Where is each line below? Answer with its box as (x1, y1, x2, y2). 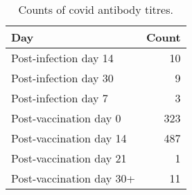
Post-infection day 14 (11, 50, 114, 66)
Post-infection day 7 (11, 90, 108, 106)
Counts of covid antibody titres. (18, 1, 173, 17)
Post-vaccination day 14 (11, 130, 127, 146)
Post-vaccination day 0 (11, 110, 121, 126)
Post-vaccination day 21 (11, 150, 127, 166)
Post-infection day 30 (11, 70, 114, 86)
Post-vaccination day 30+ (11, 170, 135, 186)
